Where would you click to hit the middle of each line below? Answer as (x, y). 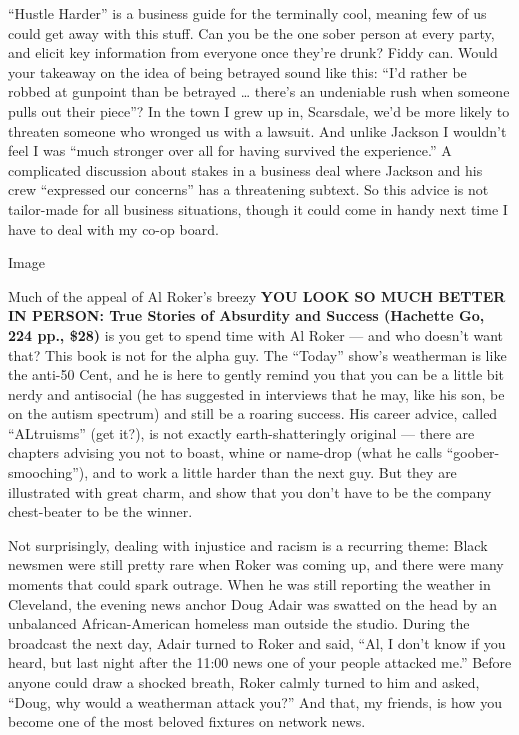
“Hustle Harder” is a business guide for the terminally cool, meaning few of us (247, 13)
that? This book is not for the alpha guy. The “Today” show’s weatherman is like (257, 354)
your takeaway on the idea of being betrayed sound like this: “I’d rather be (237, 71)
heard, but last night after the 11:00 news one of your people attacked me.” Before (260, 662)
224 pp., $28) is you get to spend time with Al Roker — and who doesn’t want (256, 334)
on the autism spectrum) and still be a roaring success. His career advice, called (253, 413)
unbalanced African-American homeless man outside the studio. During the (239, 623)
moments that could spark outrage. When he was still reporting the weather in (249, 584)
